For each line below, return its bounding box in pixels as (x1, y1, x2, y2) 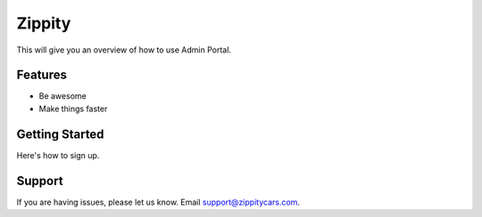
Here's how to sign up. (16, 149, 100, 160)
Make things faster (38, 103, 108, 114)
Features (16, 68, 67, 83)
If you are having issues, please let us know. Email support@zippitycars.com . (16, 197, 301, 207)
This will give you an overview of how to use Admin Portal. (16, 44, 232, 55)
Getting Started (16, 126, 104, 141)
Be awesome (38, 91, 87, 101)
